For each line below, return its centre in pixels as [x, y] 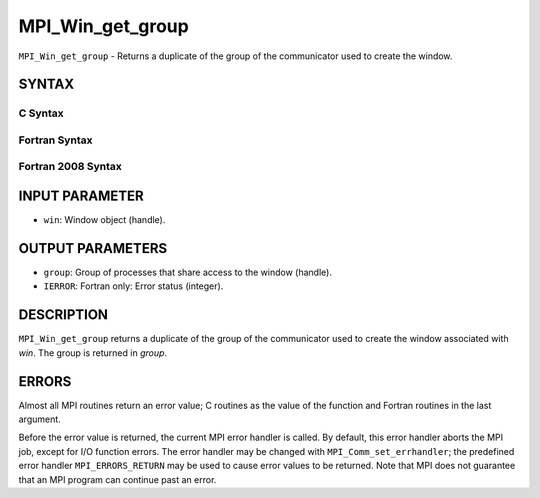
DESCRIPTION [63, 315]
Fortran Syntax [55, 140]
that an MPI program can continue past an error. [117, 479]
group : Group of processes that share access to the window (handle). [187, 272]
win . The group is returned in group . [93, 352]
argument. [40, 419]
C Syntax [41, 113]
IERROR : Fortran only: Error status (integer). [133, 286]
